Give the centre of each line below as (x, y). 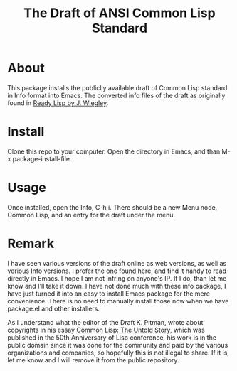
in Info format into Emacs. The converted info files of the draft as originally (116, 95)
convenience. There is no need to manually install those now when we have (118, 301)
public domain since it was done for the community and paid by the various (118, 345)
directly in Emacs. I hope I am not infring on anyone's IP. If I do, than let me (117, 278)
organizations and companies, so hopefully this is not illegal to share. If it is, (118, 353)
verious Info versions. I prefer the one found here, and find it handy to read (117, 271)
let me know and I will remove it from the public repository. (93, 360)
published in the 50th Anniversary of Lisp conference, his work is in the (112, 337)
